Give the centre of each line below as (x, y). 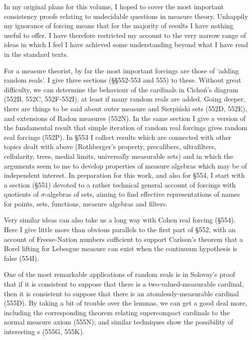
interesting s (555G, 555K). (44, 331)
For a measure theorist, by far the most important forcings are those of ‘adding (122, 70)
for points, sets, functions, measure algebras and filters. (86, 203)
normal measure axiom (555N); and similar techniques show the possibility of (119, 322)
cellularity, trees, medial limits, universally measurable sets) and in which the (119, 156)
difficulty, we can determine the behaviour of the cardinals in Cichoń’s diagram (121, 89)
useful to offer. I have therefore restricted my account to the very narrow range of (125, 35)
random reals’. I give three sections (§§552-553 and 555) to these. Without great (123, 80)
